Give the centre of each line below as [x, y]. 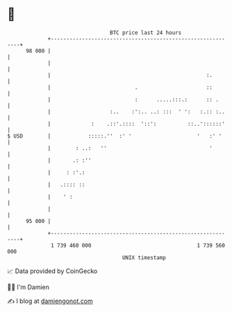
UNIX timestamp [144, 257]
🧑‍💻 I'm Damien [28, 287]
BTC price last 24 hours [146, 33]
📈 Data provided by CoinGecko [52, 271]
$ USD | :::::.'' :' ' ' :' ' [115, 136]
